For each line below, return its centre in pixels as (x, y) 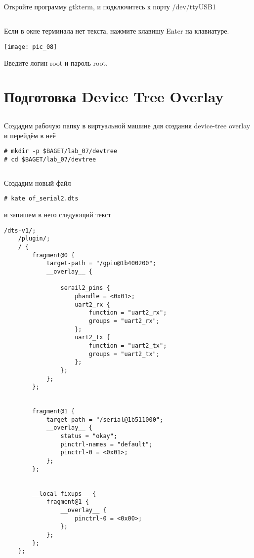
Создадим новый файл (38, 182)
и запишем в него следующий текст (58, 215)
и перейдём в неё (30, 135)
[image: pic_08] (31, 47)
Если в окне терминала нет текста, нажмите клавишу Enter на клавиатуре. (117, 31)
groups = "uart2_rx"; (124, 321)
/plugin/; (34, 239)
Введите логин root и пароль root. (56, 62)
